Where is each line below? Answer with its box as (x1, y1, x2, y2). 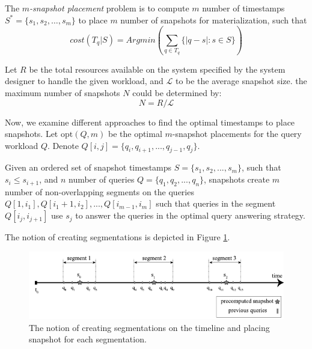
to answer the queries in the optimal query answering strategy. (75, 209, 305, 222)
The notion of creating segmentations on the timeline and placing (29, 321, 270, 333)
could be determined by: (132, 86, 222, 99)
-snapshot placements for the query (172, 127, 302, 140)
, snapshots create (204, 173, 270, 186)
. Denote (47, 139, 79, 151)
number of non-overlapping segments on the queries (5, 185, 194, 198)
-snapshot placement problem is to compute (29, 2, 189, 14)
